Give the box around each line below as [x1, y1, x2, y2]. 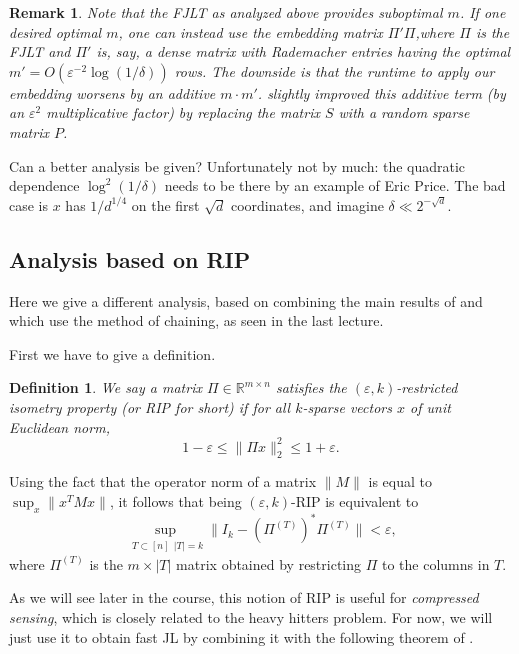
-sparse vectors [302, 396, 392, 417]
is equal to [368, 471, 432, 492]
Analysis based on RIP [9, 243, 251, 274]
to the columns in [382, 553, 490, 574]
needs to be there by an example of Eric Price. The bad [164, 175, 506, 196]
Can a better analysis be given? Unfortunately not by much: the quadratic [9, 155, 466, 176]
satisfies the [275, 377, 347, 398]
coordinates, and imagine [230, 194, 384, 215]
